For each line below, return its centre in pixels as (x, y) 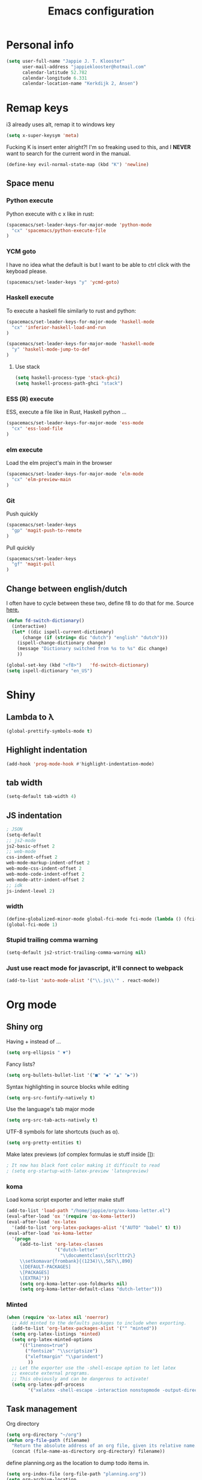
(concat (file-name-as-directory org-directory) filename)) (88, 1452)
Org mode (32, 1005)
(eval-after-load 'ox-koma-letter (50, 1233)
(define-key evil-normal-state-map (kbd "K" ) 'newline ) (78, 165)
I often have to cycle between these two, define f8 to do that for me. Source (100, 603)
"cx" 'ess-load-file (37, 429)
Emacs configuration (101, 11)
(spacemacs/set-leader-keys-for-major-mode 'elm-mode (75, 474)
